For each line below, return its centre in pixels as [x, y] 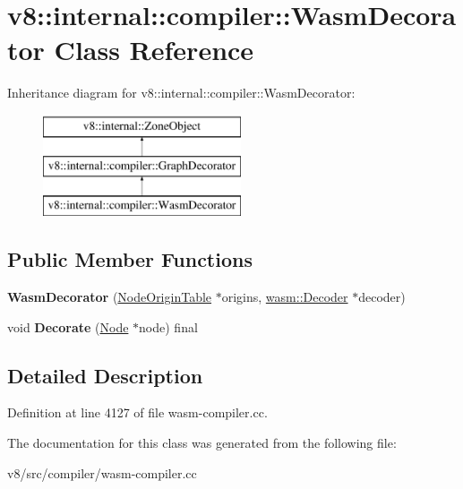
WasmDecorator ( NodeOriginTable [110, 297]
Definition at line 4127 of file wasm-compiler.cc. [137, 412]
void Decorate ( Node [68, 326]
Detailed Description [105, 375]
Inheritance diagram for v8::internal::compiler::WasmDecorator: [181, 93]
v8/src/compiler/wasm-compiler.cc [102, 472]
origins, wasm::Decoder [285, 297]
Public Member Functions [130, 259]
